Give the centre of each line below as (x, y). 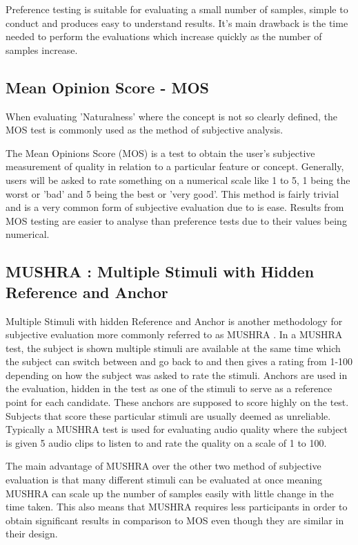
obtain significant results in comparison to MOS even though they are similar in (175, 520)
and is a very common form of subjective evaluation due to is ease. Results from (175, 207)
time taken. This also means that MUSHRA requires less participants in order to (177, 507)
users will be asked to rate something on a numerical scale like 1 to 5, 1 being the (178, 179)
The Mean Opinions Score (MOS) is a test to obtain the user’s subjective (160, 153)
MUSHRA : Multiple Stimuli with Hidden (160, 271)
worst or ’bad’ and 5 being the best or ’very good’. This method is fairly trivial (172, 193)
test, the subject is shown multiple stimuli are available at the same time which (173, 348)
